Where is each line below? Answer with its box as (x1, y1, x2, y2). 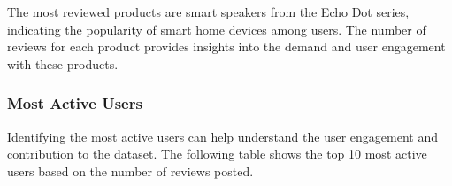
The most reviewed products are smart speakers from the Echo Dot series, (7, 3, 410, 20)
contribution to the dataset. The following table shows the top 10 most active (7, 144, 427, 163)
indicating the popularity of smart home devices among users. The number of (7, 19, 426, 38)
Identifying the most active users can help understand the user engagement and (7, 127, 438, 145)
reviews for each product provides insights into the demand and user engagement (7, 37, 446, 56)
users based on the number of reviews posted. (7, 161, 254, 180)
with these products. (7, 54, 119, 73)
